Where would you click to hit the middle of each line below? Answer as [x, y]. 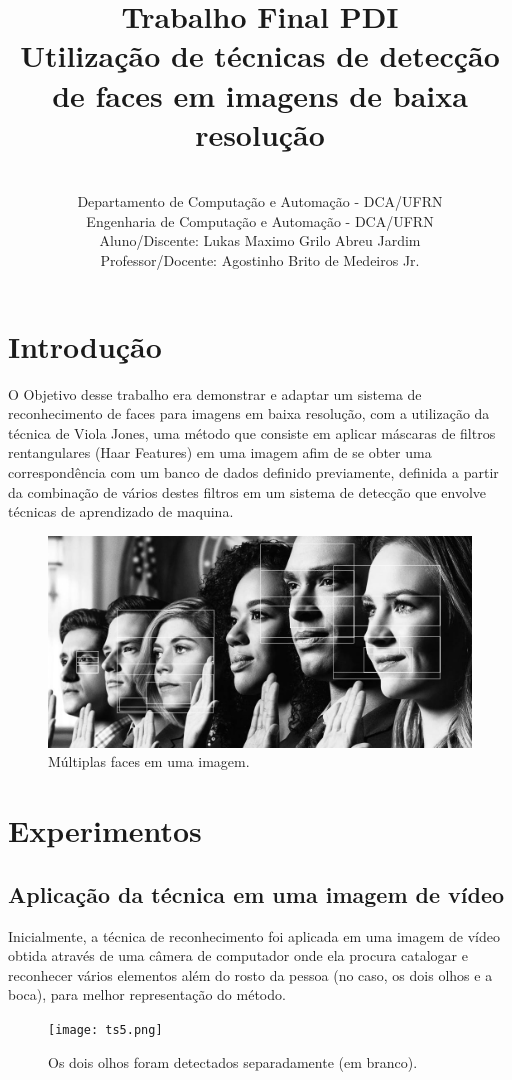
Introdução [85, 345]
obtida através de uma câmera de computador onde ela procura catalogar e [238, 955]
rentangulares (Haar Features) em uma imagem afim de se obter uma [220, 452]
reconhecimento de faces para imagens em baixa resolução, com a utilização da [249, 413]
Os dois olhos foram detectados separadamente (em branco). [233, 1061]
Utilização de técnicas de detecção [260, 55]
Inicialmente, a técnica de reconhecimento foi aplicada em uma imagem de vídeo [254, 935]
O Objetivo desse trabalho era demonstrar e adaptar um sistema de [215, 393]
